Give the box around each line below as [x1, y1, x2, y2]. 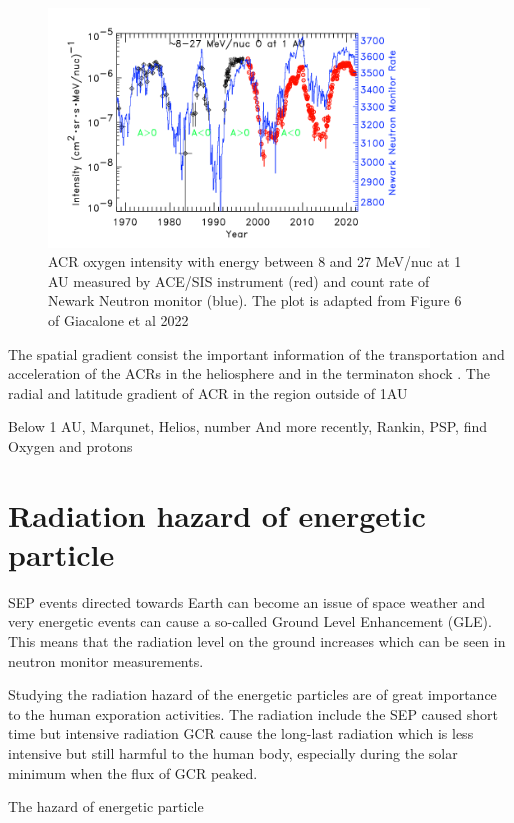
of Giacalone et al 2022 [48, 309, 189, 330]
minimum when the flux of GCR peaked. [8, 762, 258, 783]
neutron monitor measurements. [8, 650, 204, 671]
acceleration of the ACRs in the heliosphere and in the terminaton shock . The [8, 363, 490, 384]
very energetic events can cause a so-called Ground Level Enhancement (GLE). [8, 611, 492, 632]
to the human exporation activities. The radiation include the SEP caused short [8, 703, 498, 724]
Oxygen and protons [8, 435, 133, 456]
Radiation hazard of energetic [8, 494, 426, 535]
